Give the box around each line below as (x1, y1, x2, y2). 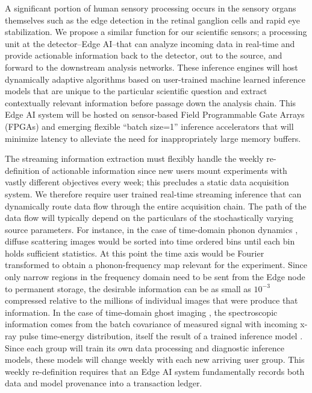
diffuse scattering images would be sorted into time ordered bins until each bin (5, 235, 295, 248)
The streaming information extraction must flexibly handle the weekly (5, 152, 264, 165)
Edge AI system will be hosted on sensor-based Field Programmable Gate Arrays (5, 108, 305, 121)
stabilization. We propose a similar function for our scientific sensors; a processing (5, 25, 307, 38)
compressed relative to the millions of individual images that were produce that (5, 294, 298, 307)
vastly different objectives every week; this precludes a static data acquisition (5, 176, 289, 188)
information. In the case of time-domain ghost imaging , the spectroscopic (5, 305, 278, 318)
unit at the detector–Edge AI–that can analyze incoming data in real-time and (5, 37, 295, 50)
